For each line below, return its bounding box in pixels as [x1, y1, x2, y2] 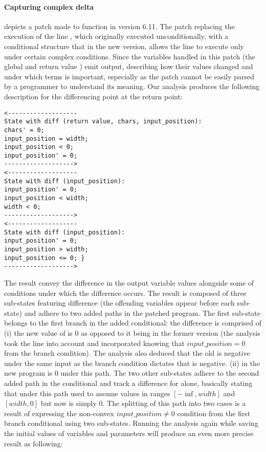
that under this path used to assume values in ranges [4, 388, 170, 398]
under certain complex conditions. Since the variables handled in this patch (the [4, 51, 255, 61]
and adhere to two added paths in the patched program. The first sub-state [24, 307, 261, 318]
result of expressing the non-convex [4, 407, 114, 418]
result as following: [4, 438, 63, 448]
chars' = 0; [4, 126, 45, 134]
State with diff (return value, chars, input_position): [4, 118, 202, 125]
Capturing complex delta [4, 1, 94, 12]
